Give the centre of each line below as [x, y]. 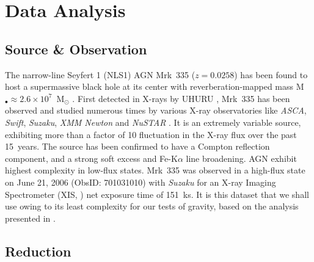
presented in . [30, 218]
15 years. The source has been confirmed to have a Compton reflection [137, 146]
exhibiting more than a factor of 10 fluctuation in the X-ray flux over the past [151, 134]
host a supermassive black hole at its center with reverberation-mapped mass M [155, 86]
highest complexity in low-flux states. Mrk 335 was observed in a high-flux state [155, 170]
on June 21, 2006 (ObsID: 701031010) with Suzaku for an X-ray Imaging [141, 182]
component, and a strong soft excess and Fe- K [91, 158]
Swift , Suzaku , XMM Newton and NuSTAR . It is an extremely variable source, [153, 122]
